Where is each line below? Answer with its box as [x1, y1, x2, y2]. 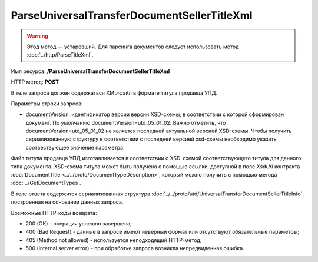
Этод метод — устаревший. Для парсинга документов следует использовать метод [26, 43, 239, 50]
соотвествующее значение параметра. [25, 144, 125, 151]
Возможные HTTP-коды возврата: [11, 209, 97, 216]
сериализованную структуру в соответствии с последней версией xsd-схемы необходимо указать [25, 135, 277, 142]
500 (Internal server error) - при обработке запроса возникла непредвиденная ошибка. [25, 245, 244, 252]
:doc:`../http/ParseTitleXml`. [26, 51, 94, 58]
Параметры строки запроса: [11, 100, 83, 107]
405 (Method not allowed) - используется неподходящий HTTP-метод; [25, 236, 202, 244]
